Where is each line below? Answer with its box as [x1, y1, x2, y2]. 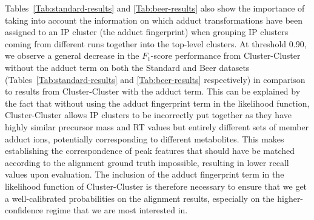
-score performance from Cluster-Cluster [150, 49, 301, 62]
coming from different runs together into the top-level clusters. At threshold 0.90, [5, 37, 307, 50]
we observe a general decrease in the [5, 49, 139, 62]
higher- [277, 192, 304, 204]
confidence [5, 204, 43, 216]
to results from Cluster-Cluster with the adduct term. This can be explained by [5, 85, 301, 98]
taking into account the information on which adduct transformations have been [5, 13, 303, 26]
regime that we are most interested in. [45, 204, 188, 216]
